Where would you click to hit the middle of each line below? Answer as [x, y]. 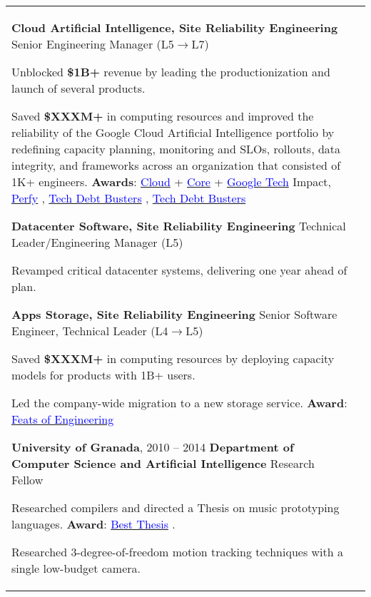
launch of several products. [78, 88]
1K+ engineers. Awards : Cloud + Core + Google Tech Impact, [171, 182]
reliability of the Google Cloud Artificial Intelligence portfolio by [173, 132]
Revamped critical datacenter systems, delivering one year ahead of [179, 270]
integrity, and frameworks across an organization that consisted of [176, 165]
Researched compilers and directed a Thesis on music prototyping [176, 507]
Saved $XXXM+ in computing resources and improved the [163, 116]
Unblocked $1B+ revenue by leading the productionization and [171, 72]
